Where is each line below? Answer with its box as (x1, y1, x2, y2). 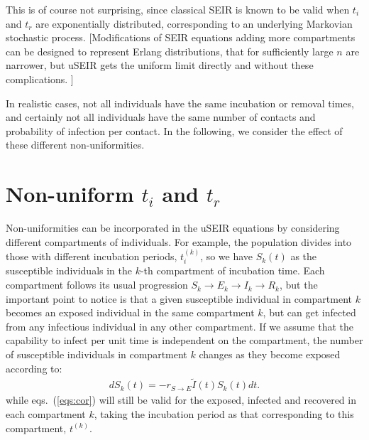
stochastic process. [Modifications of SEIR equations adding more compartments (6, 30, 356, 45)
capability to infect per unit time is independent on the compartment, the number (6, 333, 363, 348)
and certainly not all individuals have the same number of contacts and (6, 109, 316, 124)
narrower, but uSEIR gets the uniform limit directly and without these (6, 58, 314, 73)
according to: (6, 360, 62, 375)
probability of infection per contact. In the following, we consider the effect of (6, 123, 343, 138)
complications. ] (6, 71, 74, 86)
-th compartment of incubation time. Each (140, 263, 325, 278)
